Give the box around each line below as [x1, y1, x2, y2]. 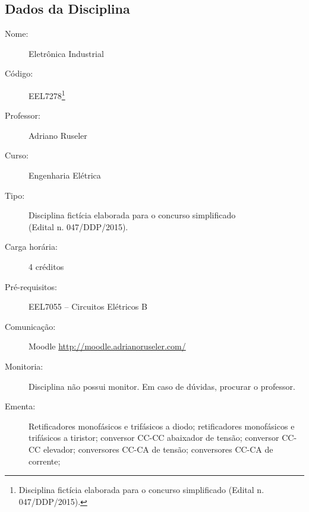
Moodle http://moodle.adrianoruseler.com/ [29, 340, 186, 352]
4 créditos [29, 260, 64, 272]
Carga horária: [5, 240, 58, 253]
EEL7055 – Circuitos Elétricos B [29, 300, 147, 313]
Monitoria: [5, 360, 43, 372]
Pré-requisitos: [5, 280, 57, 292]
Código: [5, 67, 33, 79]
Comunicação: [5, 320, 56, 332]
